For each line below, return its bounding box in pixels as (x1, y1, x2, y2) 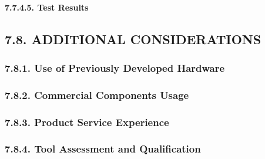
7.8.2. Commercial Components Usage (5, 87, 189, 102)
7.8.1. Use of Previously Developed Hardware (5, 60, 225, 75)
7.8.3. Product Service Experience (5, 114, 169, 129)
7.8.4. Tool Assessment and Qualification (5, 141, 201, 156)
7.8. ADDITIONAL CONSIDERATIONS (5, 29, 261, 48)
